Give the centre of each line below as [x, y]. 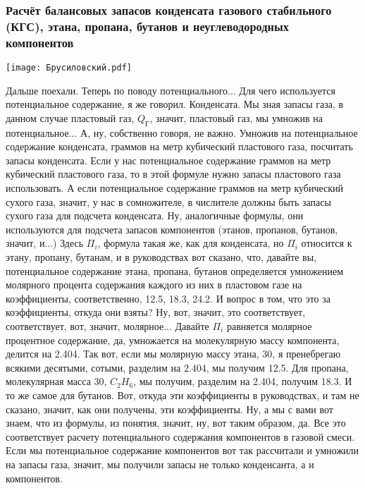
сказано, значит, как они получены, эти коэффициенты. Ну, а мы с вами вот [169, 409]
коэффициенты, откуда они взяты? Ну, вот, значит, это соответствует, [156, 312]
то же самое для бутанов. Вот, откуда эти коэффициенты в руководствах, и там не [182, 395]
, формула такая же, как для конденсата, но [191, 243]
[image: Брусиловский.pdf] [69, 68]
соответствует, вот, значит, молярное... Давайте [107, 326]
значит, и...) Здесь [45, 243]
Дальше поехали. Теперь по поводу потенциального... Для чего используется [171, 90]
